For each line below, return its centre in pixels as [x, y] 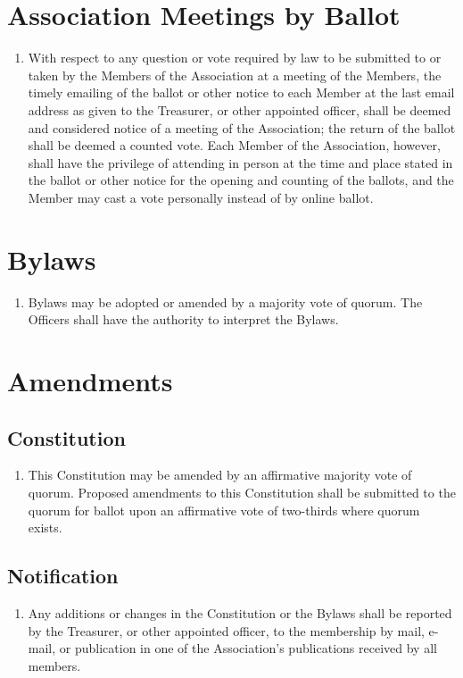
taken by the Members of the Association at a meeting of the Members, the [235, 75]
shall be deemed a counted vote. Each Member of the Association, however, [234, 145]
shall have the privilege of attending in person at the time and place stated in [240, 162]
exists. [45, 527]
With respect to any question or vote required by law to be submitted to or [235, 58]
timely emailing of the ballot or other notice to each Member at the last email [241, 92]
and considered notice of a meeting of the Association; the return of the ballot [242, 127]
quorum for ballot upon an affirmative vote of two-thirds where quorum [224, 510]
